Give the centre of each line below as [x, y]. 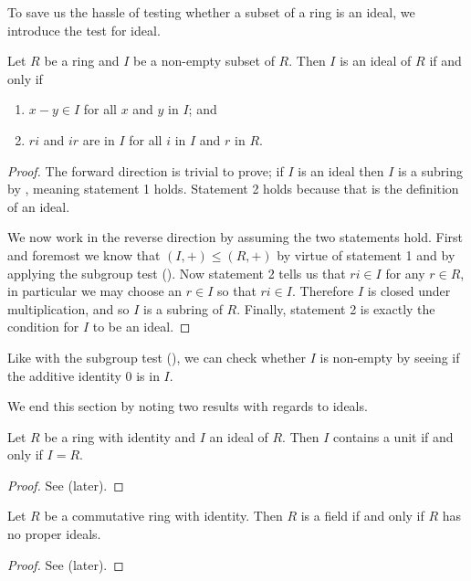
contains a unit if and [393, 436]
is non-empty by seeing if [390, 357]
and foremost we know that [84, 254]
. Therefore [323, 291]
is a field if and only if [362, 516]
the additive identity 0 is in [84, 375]
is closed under [409, 291]
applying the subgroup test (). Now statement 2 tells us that [177, 273]
